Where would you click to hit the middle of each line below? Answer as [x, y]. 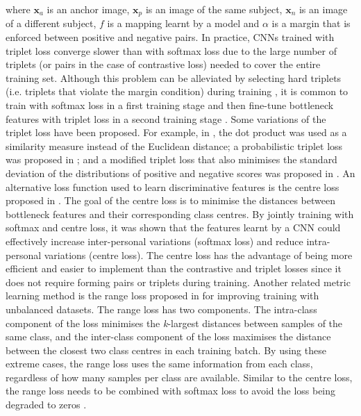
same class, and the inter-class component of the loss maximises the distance [168, 336]
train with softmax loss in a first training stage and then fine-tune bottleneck [170, 105]
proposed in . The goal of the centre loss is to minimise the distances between [170, 200]
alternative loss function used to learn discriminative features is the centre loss [173, 186]
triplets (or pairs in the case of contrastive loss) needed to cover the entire [163, 64]
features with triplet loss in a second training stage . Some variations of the [166, 118]
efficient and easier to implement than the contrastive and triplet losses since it [174, 268]
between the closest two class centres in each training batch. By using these [166, 350]
